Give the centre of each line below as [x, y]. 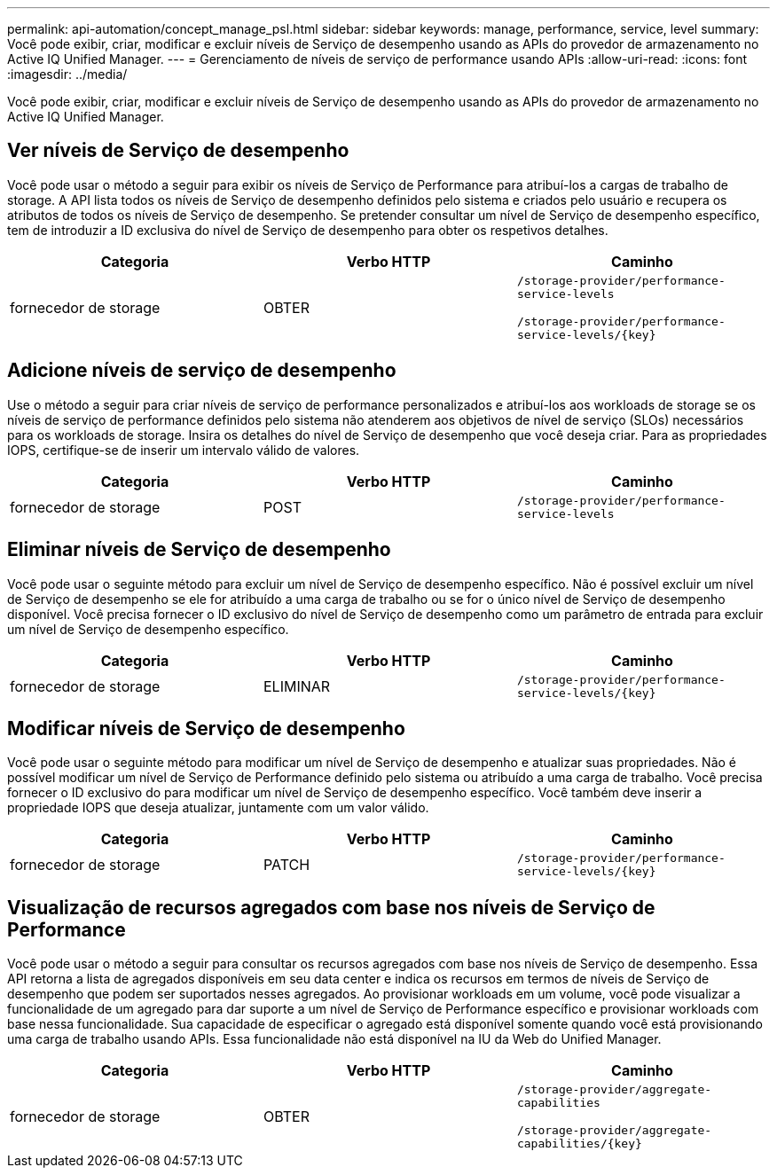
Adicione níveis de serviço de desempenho [202, 371]
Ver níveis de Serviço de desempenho [178, 151]
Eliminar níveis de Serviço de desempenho [199, 550]
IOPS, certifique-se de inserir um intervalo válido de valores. [184, 450]
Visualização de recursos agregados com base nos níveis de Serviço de [331, 907]
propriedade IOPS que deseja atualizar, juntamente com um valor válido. [218, 808]
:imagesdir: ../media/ [67, 74]
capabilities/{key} [579, 1144]
